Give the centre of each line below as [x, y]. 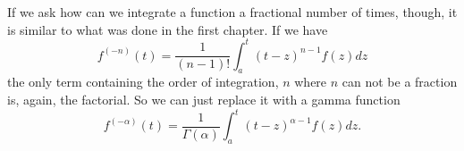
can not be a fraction [400, 82]
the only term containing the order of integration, [143, 82]
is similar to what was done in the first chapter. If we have [168, 29]
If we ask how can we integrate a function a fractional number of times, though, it [232, 12]
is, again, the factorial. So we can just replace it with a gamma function [204, 100]
